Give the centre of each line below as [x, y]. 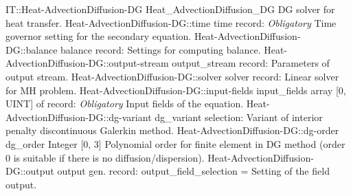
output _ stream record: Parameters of [251, 63]
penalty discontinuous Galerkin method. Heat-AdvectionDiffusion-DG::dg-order [172, 130]
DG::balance [32, 49]
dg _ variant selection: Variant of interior [239, 117]
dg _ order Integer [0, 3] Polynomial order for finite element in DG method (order [175, 143]
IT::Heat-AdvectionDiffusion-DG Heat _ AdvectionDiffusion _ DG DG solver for [170, 9]
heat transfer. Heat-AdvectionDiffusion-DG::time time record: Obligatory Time [171, 22]
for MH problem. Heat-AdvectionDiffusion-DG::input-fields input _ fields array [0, [176, 90]
